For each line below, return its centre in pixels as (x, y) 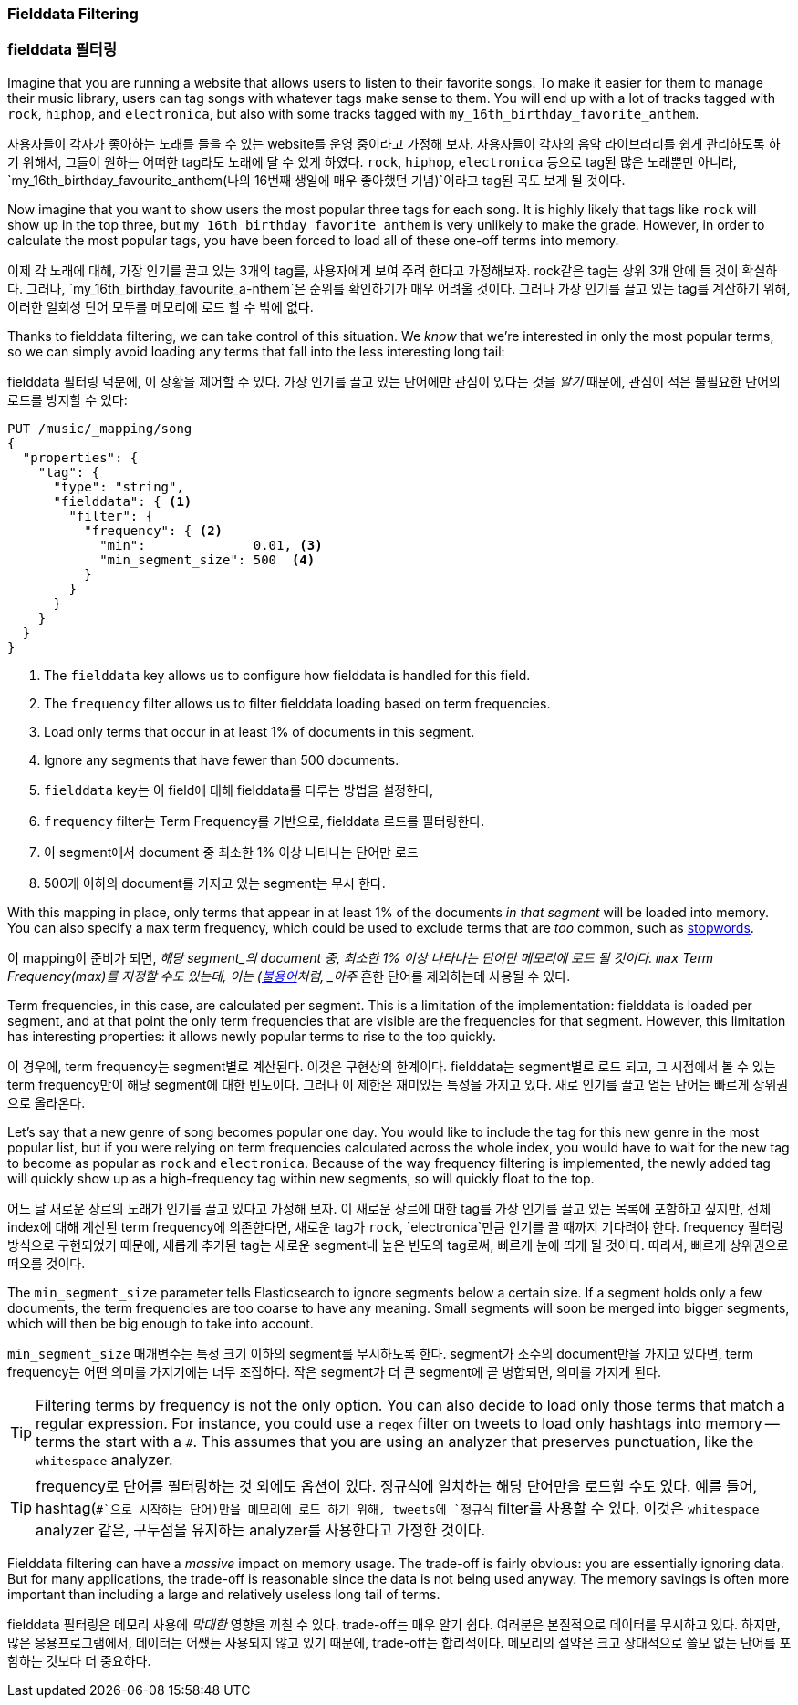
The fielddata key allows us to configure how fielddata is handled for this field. (287, 675)
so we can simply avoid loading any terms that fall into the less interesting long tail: (256, 351)
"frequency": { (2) (154, 530)
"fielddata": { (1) (123, 501)
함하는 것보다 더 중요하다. (79, 1660)
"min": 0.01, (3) (211, 545)
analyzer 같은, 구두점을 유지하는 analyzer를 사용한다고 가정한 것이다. (261, 1529)
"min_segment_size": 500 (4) (207, 559)
